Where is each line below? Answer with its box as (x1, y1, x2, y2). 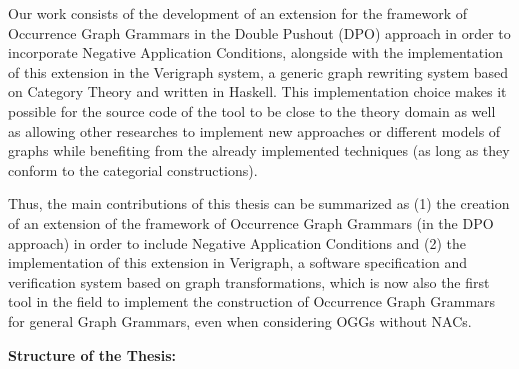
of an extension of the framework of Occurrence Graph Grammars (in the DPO (8, 212, 494, 233)
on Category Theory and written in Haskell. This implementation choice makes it (8, 81, 507, 102)
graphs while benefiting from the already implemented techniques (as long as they (8, 140, 510, 161)
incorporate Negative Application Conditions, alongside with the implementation (8, 42, 503, 63)
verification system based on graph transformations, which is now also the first (8, 271, 490, 292)
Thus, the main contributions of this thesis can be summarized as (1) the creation (8, 193, 510, 214)
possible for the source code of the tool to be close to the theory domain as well (8, 100, 496, 121)
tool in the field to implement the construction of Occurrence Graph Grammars (8, 291, 496, 312)
